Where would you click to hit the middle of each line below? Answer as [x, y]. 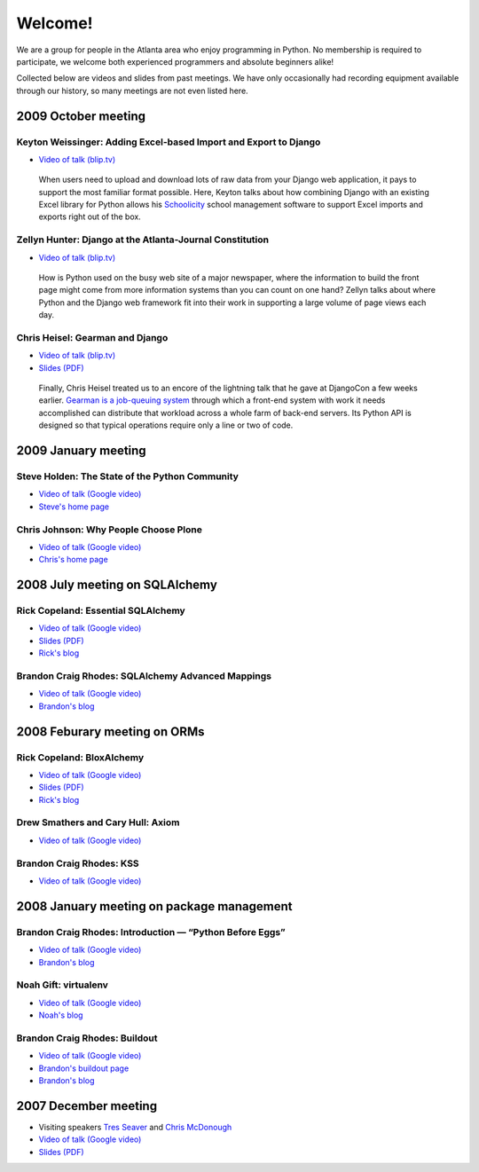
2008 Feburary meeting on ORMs [110, 732]
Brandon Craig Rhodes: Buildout [87, 1038]
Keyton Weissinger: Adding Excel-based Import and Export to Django [169, 142]
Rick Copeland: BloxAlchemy [80, 757]
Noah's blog [61, 1015]
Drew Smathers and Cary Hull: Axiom [98, 822]
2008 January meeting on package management [154, 906]
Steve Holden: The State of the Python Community [128, 476]
